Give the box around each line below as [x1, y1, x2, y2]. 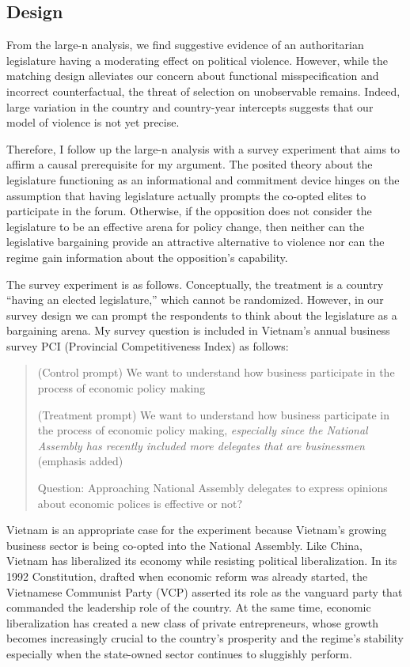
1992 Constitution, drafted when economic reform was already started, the [6, 568, 368, 585]
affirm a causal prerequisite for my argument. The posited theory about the [6, 156, 373, 172]
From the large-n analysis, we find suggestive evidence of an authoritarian [6, 36, 364, 53]
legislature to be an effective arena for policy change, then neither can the [6, 218, 365, 234]
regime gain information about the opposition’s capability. [6, 248, 288, 265]
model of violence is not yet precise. [6, 114, 180, 131]
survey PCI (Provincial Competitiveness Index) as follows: [6, 337, 289, 354]
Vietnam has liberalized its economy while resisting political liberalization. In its [6, 552, 397, 569]
